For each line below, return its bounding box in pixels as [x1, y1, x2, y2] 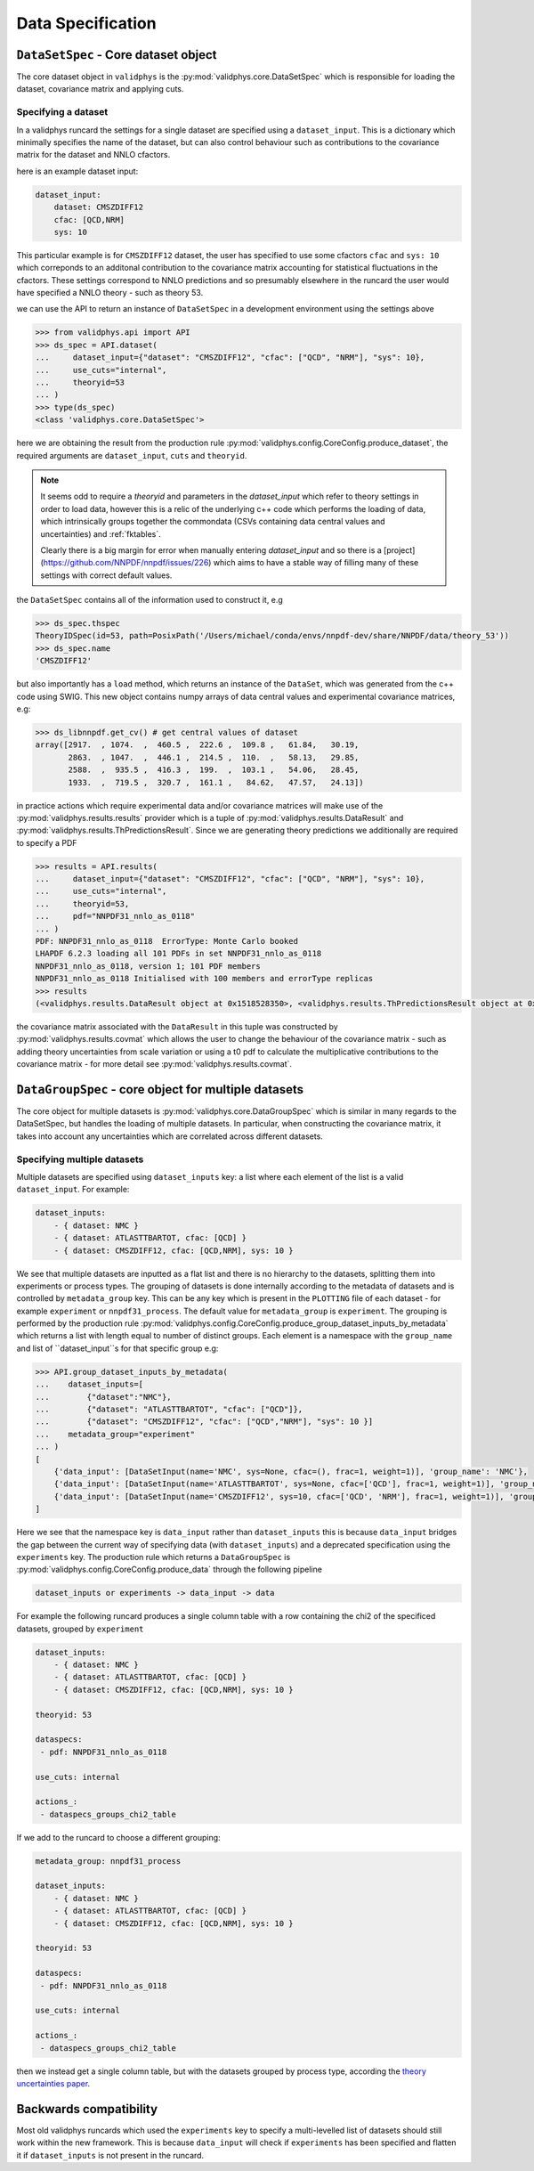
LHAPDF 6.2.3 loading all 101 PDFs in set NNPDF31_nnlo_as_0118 [35, 948, 322, 959]
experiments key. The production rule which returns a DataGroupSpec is [16, 1551, 291, 1562]
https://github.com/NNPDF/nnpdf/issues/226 [43, 557, 209, 568]
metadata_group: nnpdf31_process [35, 1856, 182, 1866]
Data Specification [16, 13, 157, 33]
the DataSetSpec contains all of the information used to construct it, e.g [16, 595, 284, 606]
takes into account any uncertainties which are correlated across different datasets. [16, 1131, 324, 1142]
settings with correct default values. [40, 570, 173, 581]
